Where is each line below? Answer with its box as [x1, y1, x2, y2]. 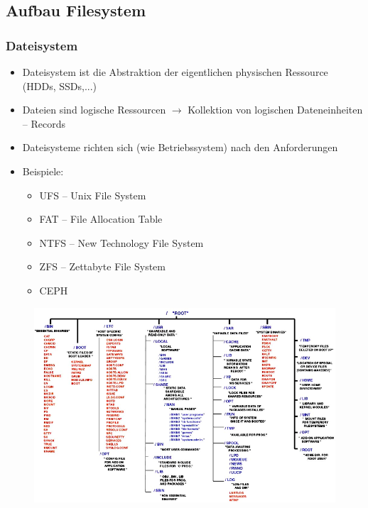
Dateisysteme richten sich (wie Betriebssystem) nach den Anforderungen [22, 140, 338, 155]
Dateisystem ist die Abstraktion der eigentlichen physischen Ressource [22, 65, 328, 79]
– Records [22, 116, 65, 131]
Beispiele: [22, 163, 64, 178]
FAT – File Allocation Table [39, 211, 163, 226]
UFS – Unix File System [39, 187, 146, 202]
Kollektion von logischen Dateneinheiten [188, 102, 363, 117]
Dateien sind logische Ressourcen [22, 102, 166, 117]
